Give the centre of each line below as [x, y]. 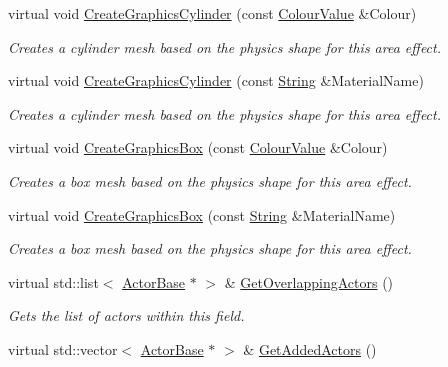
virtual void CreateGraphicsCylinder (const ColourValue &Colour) [212, 13]
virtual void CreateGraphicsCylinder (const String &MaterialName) [216, 80]
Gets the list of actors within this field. [126, 315]
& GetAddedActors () [310, 348]
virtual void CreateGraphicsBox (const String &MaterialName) [202, 214]
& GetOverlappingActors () [309, 281]
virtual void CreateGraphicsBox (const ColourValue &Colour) [198, 147]
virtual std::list [53, 281]
